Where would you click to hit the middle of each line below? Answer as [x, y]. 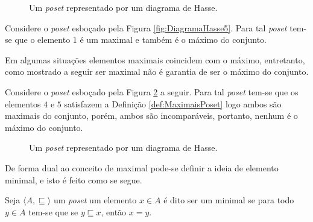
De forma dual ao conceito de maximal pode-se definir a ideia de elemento [142, 167]
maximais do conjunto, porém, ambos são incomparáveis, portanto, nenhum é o [151, 116]
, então [114, 211]
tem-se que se [53, 211]
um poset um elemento [95, 200]
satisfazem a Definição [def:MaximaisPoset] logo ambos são [173, 103]
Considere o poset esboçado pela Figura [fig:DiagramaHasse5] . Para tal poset [146, 27]
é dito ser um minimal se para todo [229, 200]
